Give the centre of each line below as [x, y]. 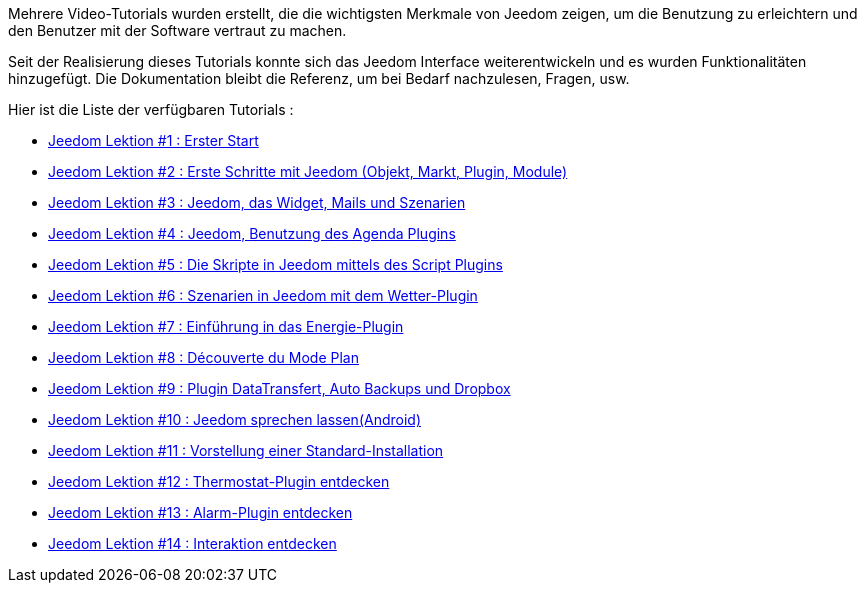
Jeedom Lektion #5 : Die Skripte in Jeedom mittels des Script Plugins [275, 264]
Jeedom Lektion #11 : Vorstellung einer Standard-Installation [246, 450]
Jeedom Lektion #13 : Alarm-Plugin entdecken [200, 512]
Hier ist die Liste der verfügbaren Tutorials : [151, 109]
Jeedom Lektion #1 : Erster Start [153, 140]
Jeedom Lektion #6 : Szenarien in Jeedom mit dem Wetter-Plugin [263, 295]
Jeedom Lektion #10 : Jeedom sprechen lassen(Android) [234, 419]
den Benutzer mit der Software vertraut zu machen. [177, 30]
